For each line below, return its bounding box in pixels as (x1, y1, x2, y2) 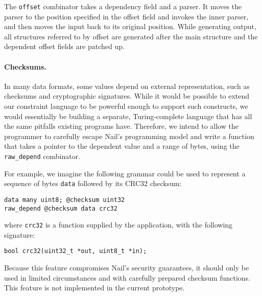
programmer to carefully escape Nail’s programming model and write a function (4, 130, 254, 141)
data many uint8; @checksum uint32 (4, 196, 125, 203)
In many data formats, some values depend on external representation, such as (4, 80, 250, 91)
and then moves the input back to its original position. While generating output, (4, 21, 256, 32)
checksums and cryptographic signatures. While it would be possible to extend (4, 90, 250, 101)
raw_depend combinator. (4, 150, 81, 161)
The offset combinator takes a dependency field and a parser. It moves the (4, 1, 242, 11)
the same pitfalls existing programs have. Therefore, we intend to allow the (4, 121, 239, 131)
